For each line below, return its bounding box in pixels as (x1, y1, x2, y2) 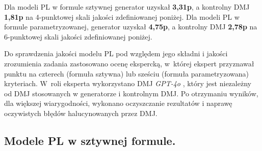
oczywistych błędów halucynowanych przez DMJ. (4, 107, 158, 118)
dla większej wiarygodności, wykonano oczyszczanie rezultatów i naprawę (4, 98, 232, 108)
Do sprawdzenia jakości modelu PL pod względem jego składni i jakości (4, 48, 228, 59)
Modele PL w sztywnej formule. (4, 132, 176, 148)
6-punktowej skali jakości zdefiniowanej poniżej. (4, 31, 152, 42)
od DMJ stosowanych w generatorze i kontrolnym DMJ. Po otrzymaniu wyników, (4, 88, 258, 98)
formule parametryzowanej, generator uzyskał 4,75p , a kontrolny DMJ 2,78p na (4, 21, 257, 32)
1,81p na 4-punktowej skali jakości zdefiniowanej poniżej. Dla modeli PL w (4, 11, 240, 22)
